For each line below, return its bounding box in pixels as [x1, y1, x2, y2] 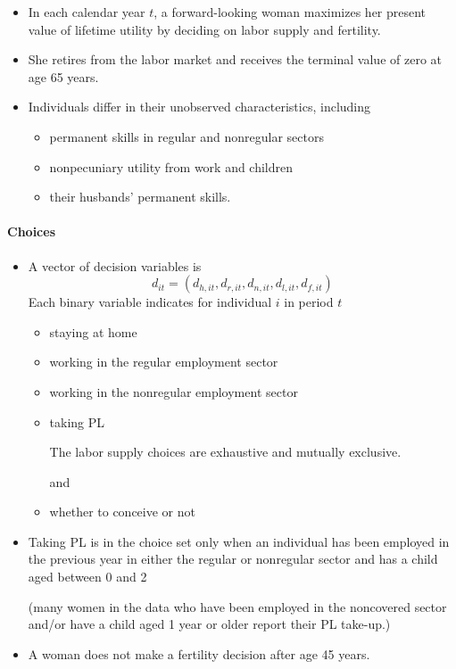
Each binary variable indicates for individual [28, 293, 272, 311]
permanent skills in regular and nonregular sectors [49, 127, 324, 145]
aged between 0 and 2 [28, 567, 147, 586]
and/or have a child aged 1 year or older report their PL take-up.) [28, 615, 391, 633]
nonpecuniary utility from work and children [49, 157, 294, 176]
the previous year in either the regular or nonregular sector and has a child [28, 549, 438, 568]
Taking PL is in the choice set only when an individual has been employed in [28, 532, 450, 550]
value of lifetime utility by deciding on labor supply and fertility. [28, 20, 381, 38]
